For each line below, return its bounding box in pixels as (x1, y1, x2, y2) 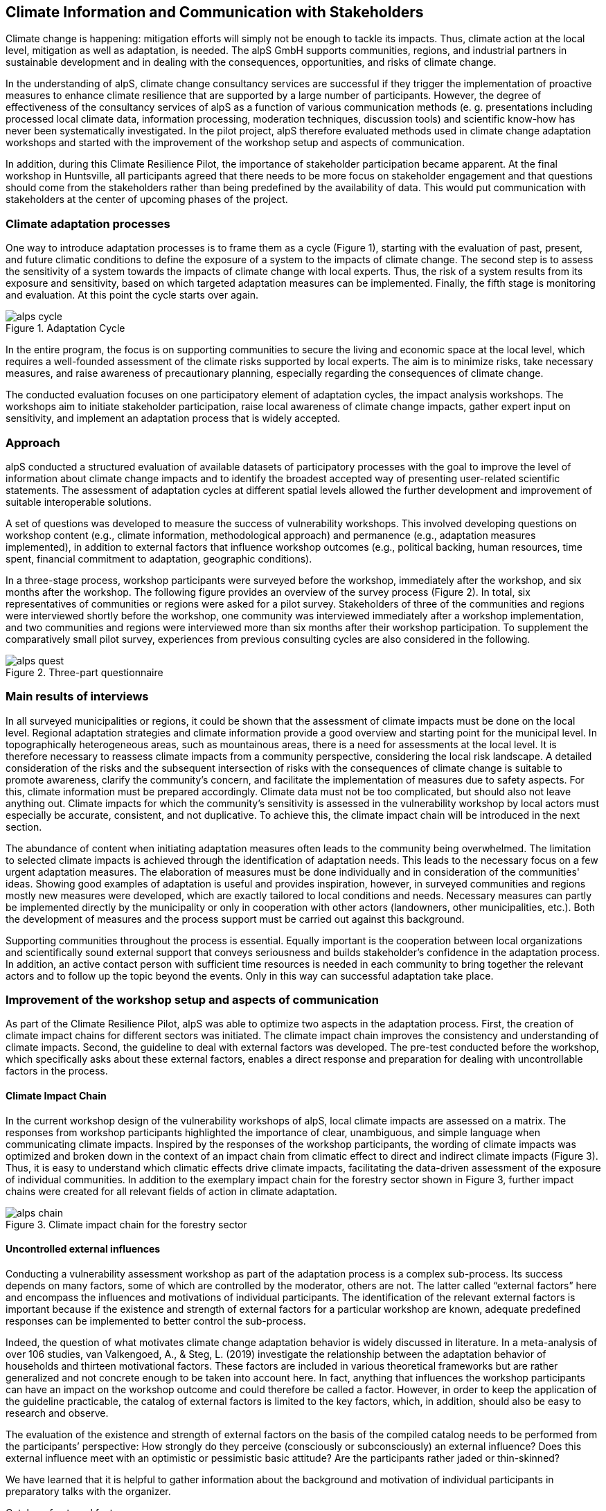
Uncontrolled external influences (6, 1243, 161, 1255)
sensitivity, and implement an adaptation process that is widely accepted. (6, 412, 341, 425)
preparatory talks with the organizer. (6, 1485, 171, 1497)
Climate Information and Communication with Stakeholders (6, 3, 424, 21)
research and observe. (6, 1406, 109, 1419)
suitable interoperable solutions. (6, 495, 152, 508)
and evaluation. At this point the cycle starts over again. (6, 289, 258, 301)
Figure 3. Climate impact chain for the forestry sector (6, 1218, 247, 1230)
